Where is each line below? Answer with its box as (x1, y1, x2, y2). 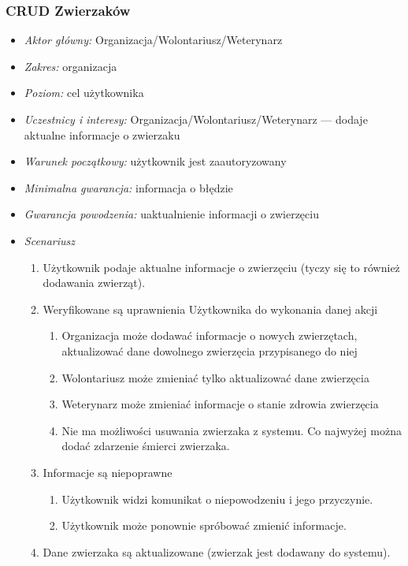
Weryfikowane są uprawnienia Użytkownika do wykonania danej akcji (43, 300, 378, 317)
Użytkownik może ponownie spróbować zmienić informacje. (61, 517, 347, 534)
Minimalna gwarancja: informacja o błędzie (24, 179, 233, 195)
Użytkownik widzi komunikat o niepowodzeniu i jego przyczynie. (61, 490, 373, 507)
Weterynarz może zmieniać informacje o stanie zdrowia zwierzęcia (61, 396, 379, 412)
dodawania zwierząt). (43, 274, 146, 291)
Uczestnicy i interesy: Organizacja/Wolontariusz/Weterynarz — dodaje (24, 111, 368, 127)
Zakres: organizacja (24, 58, 117, 74)
